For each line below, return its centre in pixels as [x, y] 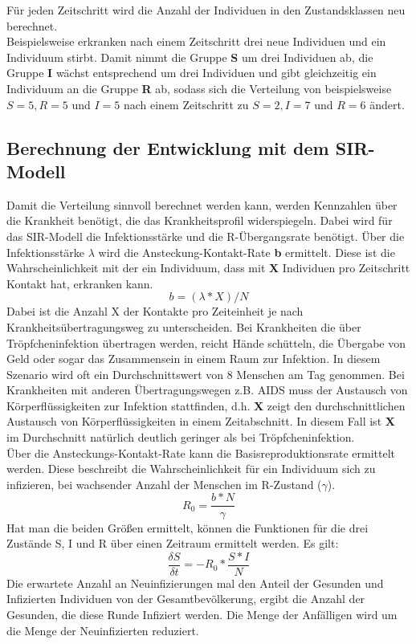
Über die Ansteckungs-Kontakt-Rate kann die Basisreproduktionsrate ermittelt [201, 452]
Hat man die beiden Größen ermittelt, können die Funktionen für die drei [188, 527]
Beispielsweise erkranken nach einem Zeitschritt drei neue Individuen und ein [196, 41]
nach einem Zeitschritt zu [186, 104]
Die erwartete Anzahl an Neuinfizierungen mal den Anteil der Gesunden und [195, 583]
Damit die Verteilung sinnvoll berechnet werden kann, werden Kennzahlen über [202, 204]
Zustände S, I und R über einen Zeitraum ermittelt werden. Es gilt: [173, 543]
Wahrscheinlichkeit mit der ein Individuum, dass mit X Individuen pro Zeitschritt [208, 268]
